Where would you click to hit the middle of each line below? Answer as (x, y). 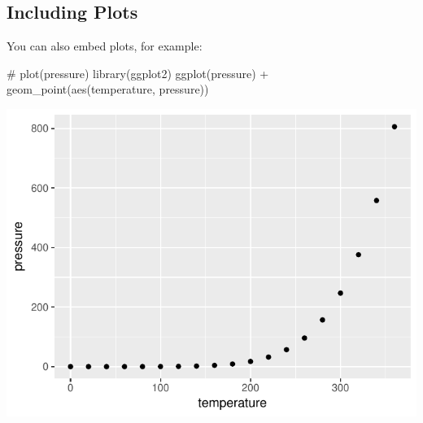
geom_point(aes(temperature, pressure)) (108, 89)
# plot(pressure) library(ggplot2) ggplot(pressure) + (138, 73)
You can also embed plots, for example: (105, 46)
